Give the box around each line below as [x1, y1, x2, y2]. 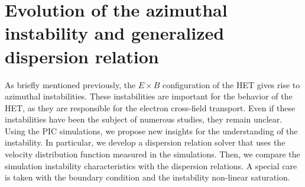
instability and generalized [5, 21, 225, 45]
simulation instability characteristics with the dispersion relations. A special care [5, 159, 297, 172]
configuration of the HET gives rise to [163, 78, 300, 91]
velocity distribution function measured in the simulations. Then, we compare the [5, 148, 300, 160]
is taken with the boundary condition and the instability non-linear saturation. [5, 171, 290, 183]
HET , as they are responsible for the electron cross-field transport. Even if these [5, 101, 296, 114]
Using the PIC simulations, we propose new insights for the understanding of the [5, 124, 298, 137]
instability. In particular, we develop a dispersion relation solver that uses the [5, 136, 285, 149]
